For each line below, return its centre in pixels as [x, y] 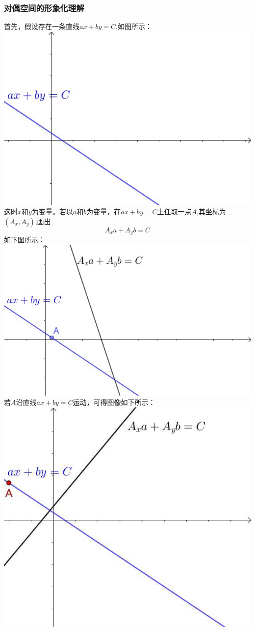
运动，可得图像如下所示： [114, 402]
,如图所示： [134, 26]
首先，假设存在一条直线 [42, 26]
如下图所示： [25, 240]
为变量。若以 [52, 212]
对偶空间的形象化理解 [44, 8]
